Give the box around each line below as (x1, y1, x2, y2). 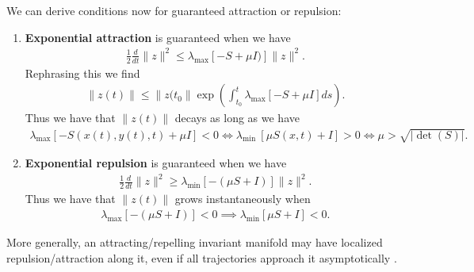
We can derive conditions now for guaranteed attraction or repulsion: (6, 2, 342, 18)
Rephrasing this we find (25, 64, 140, 81)
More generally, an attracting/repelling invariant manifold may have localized (6, 233, 383, 250)
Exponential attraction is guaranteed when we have (25, 29, 291, 45)
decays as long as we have (174, 109, 300, 126)
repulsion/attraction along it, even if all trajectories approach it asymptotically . (6, 249, 397, 266)
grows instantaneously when (174, 190, 311, 207)
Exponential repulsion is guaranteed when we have (25, 155, 287, 171)
